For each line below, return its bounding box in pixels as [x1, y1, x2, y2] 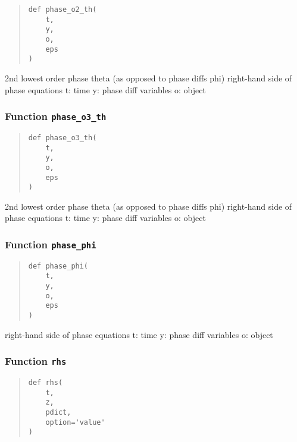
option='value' [45, 418, 105, 427]
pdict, [45, 408, 71, 417]
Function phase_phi [5, 236, 96, 251]
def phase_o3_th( [28, 133, 97, 142]
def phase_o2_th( [28, 5, 97, 14]
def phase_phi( [28, 261, 89, 270]
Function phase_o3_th [5, 109, 107, 124]
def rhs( [28, 378, 63, 387]
